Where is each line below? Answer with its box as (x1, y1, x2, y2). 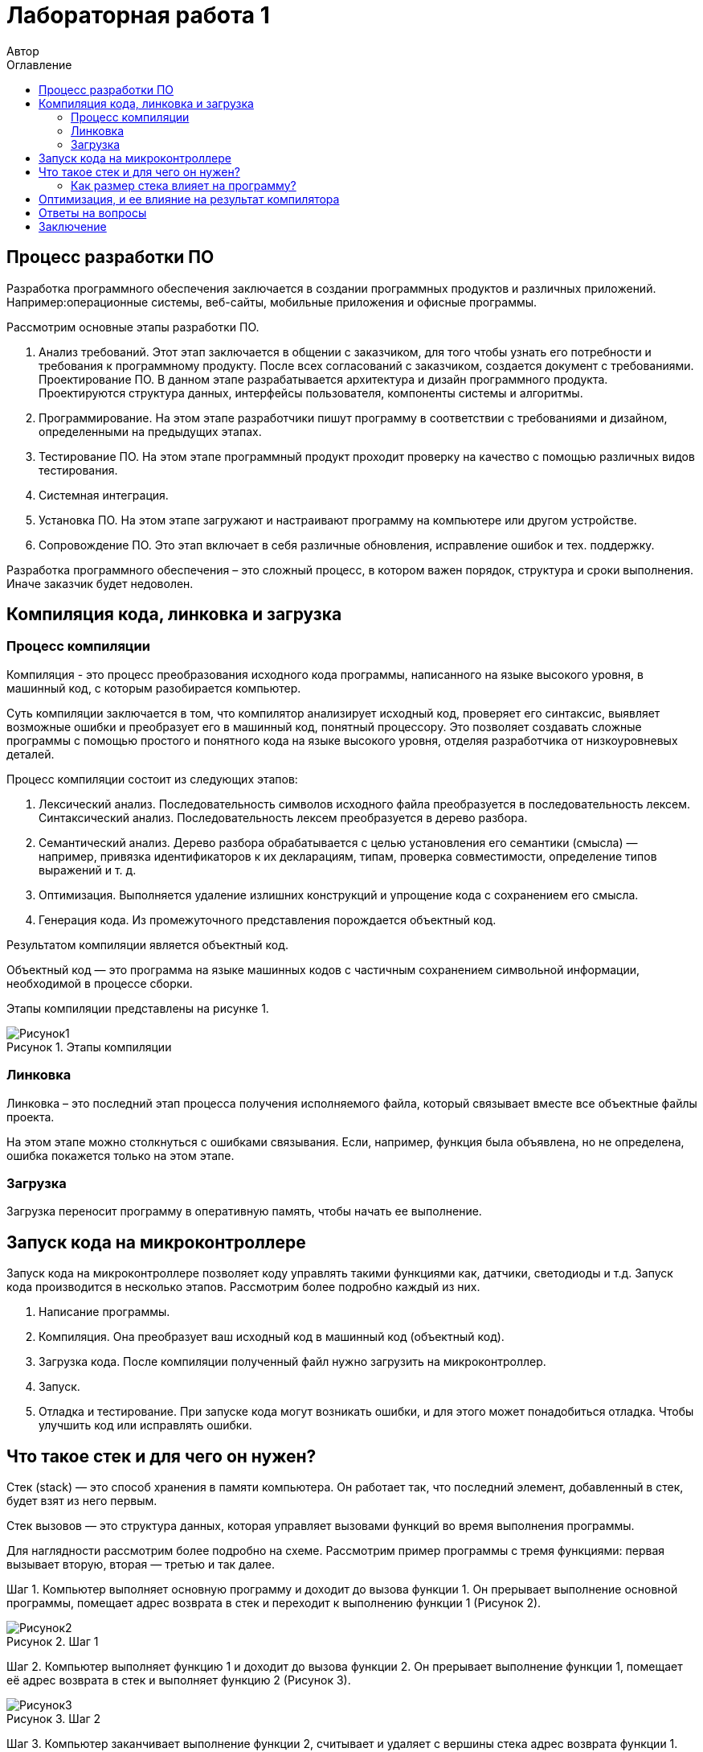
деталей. (6, 746, 55, 761)
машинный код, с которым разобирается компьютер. (6, 681, 301, 695)
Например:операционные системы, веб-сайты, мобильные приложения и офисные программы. (6, 294, 537, 309)
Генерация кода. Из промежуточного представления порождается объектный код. (39, 912, 497, 927)
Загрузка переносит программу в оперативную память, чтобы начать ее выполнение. (6, 1204, 482, 1219)
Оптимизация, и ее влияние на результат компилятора (39, 191, 340, 206)
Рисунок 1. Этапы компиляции (6, 1039, 172, 1054)
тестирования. (39, 463, 118, 477)
